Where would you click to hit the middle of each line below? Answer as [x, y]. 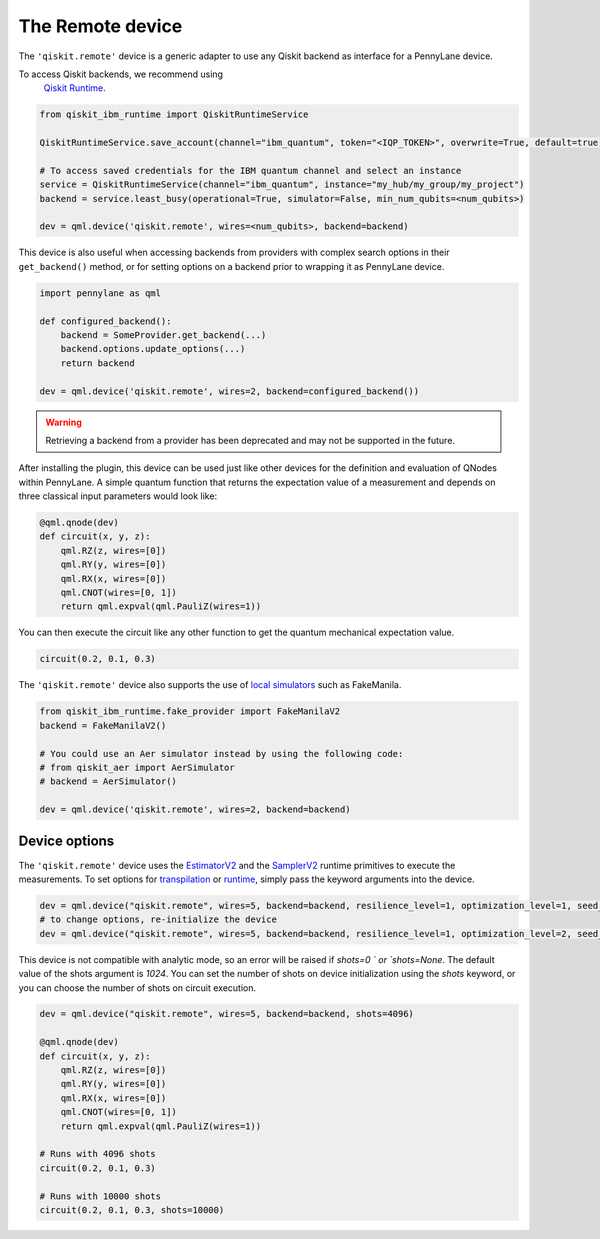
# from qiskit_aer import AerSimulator [137, 767]
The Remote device [100, 26]
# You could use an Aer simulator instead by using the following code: [221, 753]
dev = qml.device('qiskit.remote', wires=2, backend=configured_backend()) [229, 391]
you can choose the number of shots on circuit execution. [137, 987]
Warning [63, 422]
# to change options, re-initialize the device [158, 919]
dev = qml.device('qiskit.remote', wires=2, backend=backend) [195, 809]
